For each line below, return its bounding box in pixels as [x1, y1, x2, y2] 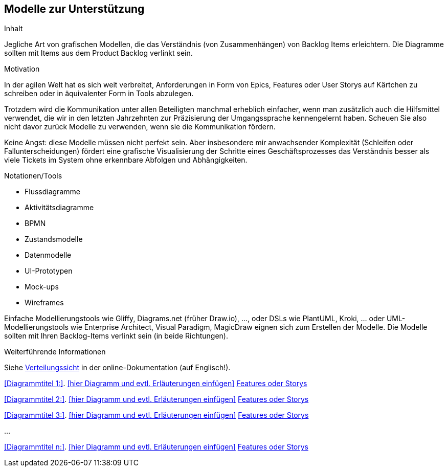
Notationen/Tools [4, 171, 62, 181]
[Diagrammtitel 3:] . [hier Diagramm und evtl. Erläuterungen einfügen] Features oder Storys [4, 411, 309, 420]
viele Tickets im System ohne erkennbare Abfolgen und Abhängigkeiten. [4, 155, 248, 165]
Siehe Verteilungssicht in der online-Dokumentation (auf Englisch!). [4, 363, 231, 372]
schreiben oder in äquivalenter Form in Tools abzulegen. [4, 89, 194, 98]
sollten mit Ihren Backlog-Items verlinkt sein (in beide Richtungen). [4, 331, 228, 341]
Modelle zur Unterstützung [4, 3, 145, 15]
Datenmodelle [25, 251, 72, 260]
